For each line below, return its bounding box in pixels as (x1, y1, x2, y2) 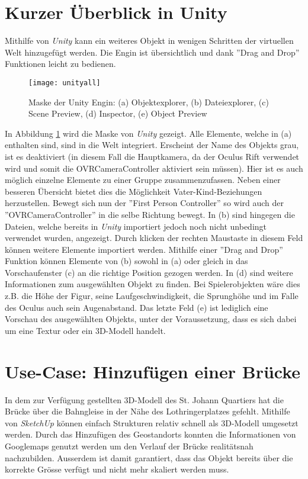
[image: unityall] (28, 78, 101, 87)
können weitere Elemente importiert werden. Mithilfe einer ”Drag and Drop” (5, 243, 283, 255)
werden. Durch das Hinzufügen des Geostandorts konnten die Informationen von (5, 428, 296, 441)
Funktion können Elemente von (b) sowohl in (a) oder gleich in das (5, 255, 248, 267)
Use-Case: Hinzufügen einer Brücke (5, 359, 301, 383)
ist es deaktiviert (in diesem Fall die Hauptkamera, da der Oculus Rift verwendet (5, 150, 300, 162)
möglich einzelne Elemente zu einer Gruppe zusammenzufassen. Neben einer (5, 173, 281, 186)
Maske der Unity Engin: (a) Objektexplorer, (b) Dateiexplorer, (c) (28, 95, 269, 108)
